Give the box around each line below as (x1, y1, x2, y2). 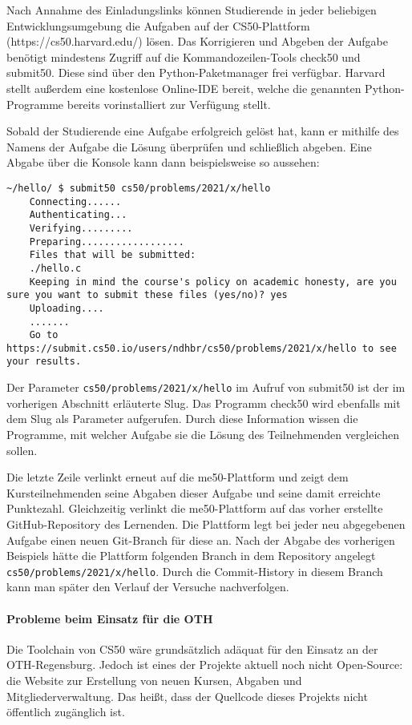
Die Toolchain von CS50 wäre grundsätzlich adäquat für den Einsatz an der (6, 640, 378, 657)
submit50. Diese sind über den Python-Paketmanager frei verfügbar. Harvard (6, 64, 386, 81)
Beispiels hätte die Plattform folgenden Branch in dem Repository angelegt (6, 547, 376, 564)
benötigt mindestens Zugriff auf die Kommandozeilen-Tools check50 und (6, 48, 361, 65)
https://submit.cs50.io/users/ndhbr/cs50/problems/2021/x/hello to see (6, 342, 397, 354)
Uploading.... (29, 302, 104, 314)
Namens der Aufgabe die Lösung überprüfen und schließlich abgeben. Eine (6, 138, 372, 155)
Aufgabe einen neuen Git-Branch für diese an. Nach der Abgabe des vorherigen (6, 531, 395, 548)
